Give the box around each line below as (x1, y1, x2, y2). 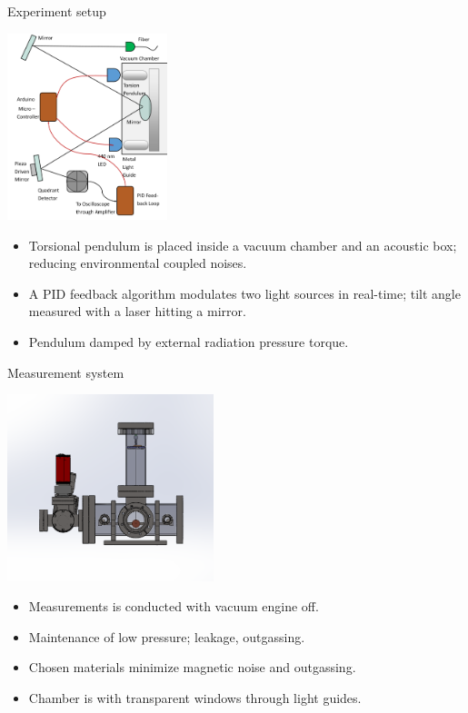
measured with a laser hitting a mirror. (28, 302, 246, 321)
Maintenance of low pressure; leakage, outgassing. (28, 627, 305, 646)
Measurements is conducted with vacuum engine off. (28, 597, 319, 616)
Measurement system (7, 362, 124, 381)
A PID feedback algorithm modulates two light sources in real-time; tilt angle (28, 283, 461, 302)
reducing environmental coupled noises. (28, 253, 247, 272)
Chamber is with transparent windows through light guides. (28, 688, 362, 707)
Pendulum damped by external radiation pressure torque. (28, 332, 349, 352)
